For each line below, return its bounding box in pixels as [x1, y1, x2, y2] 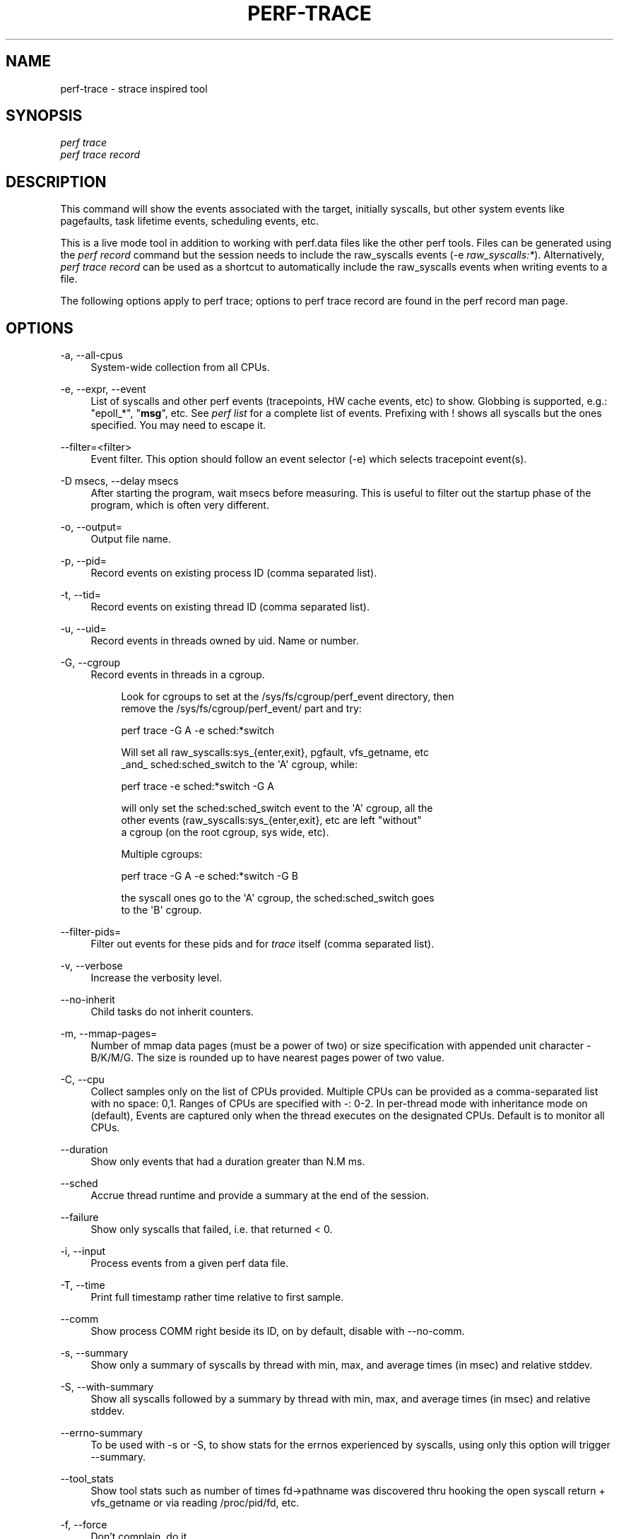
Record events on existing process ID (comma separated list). [90, 567, 377, 579]
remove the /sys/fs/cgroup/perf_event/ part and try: [121, 702, 362, 715]
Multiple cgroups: [121, 848, 203, 861]
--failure [60, 1211, 99, 1224]
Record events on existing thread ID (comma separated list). [90, 601, 370, 613]
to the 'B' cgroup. [121, 904, 202, 916]
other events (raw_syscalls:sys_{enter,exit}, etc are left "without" [121, 814, 422, 827]
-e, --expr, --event [60, 383, 146, 396]
